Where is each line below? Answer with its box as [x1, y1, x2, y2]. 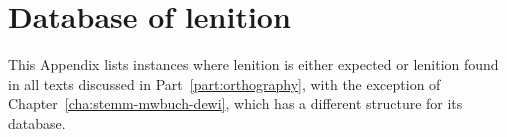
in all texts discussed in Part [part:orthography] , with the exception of [8, 73, 441, 94]
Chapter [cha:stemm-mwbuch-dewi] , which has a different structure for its [8, 93, 463, 114]
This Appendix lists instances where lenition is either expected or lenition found [8, 54, 499, 75]
